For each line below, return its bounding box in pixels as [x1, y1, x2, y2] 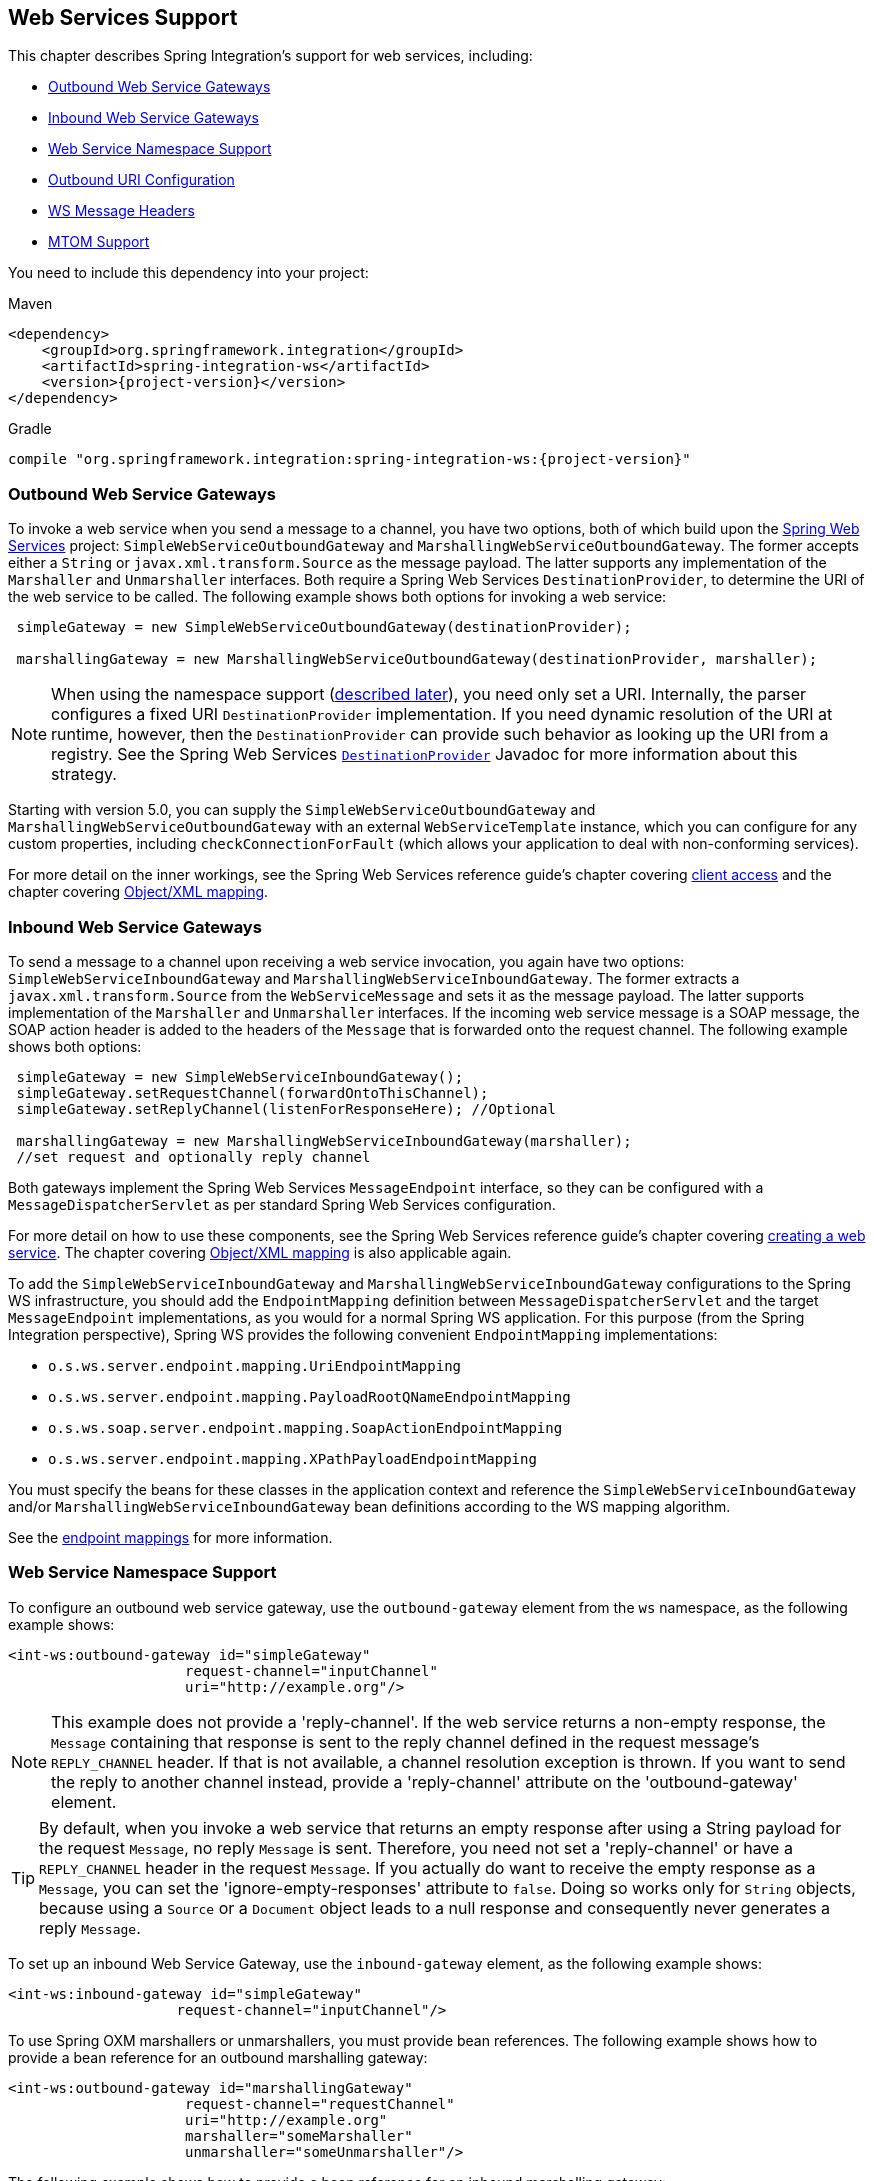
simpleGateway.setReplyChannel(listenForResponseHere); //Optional [16, 1100, 556, 1117]
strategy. [51, 764, 117, 785]
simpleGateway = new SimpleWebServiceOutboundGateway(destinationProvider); [16, 619, 632, 636]
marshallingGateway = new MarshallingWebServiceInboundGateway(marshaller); [16, 1132, 632, 1149]
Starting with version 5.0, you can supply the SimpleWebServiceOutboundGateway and [8, 801, 596, 819]
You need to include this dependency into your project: [8, 264, 369, 282]
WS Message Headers [48, 202, 195, 220]
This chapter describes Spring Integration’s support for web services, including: [8, 47, 533, 65]
